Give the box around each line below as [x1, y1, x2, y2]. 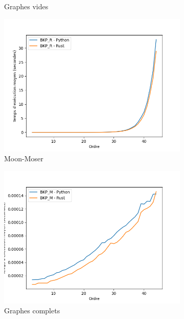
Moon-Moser [4, 153, 43, 164]
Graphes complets [4, 305, 60, 316]
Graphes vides [4, 1, 49, 11]
